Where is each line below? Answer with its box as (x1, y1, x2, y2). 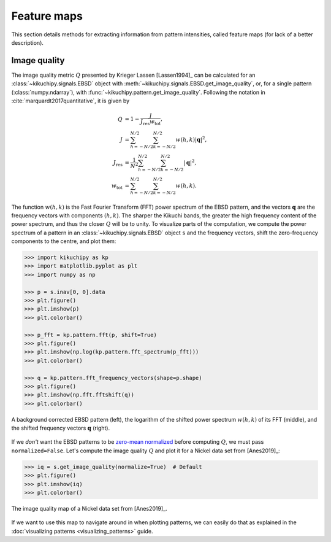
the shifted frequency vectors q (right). (11, 424, 110, 432)
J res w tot (140, 118, 161, 126)
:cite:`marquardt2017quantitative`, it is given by (11, 97, 130, 104)
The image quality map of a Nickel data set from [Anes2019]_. (11, 505, 168, 512)
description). (11, 39, 44, 46)
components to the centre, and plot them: (11, 238, 116, 245)
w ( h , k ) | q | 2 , (175, 135, 207, 143)
